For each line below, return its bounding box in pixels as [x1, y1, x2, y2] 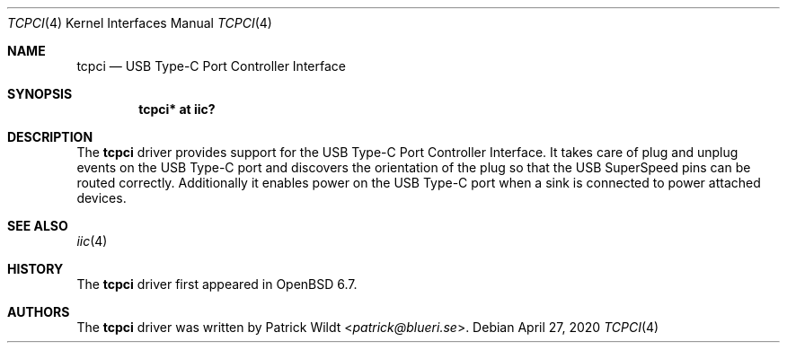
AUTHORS [7, 304, 70, 319]
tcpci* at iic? [138, 101, 216, 117]
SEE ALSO [7, 218, 68, 233]
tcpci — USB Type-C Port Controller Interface [76, 58, 346, 74]
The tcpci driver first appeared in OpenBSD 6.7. [76, 276, 358, 292]
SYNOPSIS [7, 86, 73, 101]
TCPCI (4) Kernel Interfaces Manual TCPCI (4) [7, 15, 272, 31]
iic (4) [76, 233, 108, 249]
